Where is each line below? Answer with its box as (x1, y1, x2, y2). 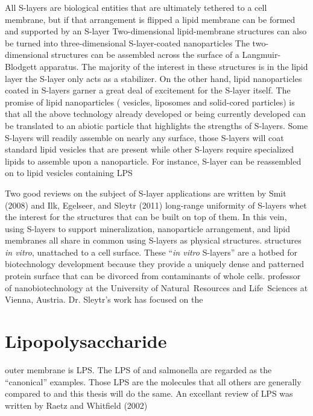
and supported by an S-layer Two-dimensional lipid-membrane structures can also (5, 25, 307, 37)
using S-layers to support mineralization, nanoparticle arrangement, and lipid (5, 222, 291, 235)
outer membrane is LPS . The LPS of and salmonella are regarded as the (5, 363, 272, 376)
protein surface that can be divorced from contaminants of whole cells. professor (5, 269, 301, 282)
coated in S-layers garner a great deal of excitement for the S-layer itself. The (5, 84, 291, 96)
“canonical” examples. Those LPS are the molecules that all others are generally (5, 375, 302, 388)
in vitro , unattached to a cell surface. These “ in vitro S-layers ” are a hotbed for (5, 245, 297, 258)
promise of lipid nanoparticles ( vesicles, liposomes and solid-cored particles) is (5, 95, 295, 108)
